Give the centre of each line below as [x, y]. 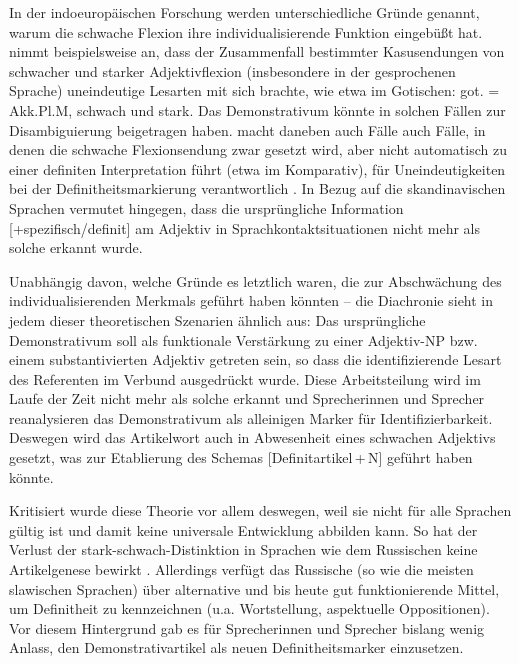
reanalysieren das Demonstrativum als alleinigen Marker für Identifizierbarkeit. [251, 417]
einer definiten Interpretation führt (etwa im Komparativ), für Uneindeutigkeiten [257, 168]
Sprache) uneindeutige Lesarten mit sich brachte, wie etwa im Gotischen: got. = [254, 90]
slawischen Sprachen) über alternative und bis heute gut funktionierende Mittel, [254, 588]
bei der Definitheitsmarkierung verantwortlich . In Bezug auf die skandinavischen [257, 188]
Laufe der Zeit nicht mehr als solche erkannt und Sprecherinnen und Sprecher [247, 398]
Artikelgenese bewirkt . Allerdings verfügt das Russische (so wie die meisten [241, 569]
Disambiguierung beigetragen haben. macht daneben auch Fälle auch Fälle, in [247, 129]
